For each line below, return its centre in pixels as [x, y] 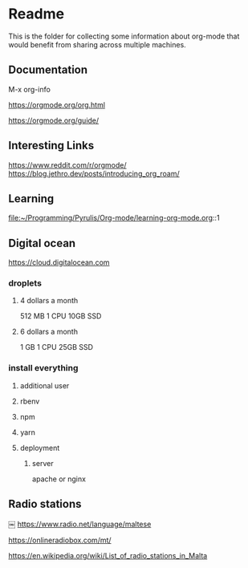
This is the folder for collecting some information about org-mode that [124, 36]
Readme [37, 14]
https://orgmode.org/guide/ [54, 120]
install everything [43, 368]
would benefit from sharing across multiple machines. [97, 44]
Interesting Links [51, 146]
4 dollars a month [49, 301]
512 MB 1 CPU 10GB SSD [61, 316]
